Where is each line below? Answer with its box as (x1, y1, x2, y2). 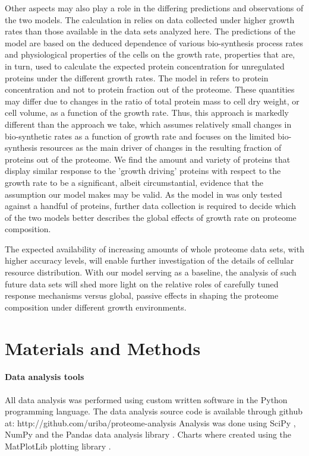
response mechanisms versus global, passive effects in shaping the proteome (5, 289, 279, 302)
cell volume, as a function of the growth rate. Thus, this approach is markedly (5, 106, 289, 119)
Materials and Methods (5, 335, 201, 360)
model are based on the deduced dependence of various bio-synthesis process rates (5, 36, 304, 49)
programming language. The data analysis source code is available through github (5, 405, 302, 417)
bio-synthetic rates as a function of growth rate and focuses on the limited (5, 129, 275, 142)
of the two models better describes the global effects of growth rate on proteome (5, 211, 297, 223)
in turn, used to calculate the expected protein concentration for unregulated (5, 59, 285, 72)
